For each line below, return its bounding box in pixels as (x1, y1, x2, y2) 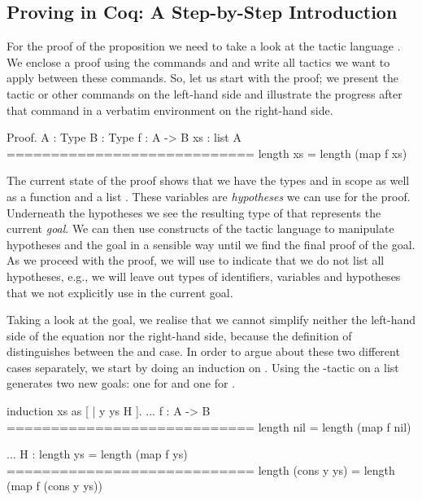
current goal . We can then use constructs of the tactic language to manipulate (7, 220, 394, 237)
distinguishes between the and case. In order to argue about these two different (7, 343, 400, 360)
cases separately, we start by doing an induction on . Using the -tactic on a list (7, 358, 399, 375)
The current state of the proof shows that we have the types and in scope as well (7, 172, 410, 189)
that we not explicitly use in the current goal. (7, 283, 233, 300)
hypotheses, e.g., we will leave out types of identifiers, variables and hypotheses (7, 267, 401, 284)
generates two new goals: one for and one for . (7, 375, 236, 392)
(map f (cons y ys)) (7, 477, 102, 494)
